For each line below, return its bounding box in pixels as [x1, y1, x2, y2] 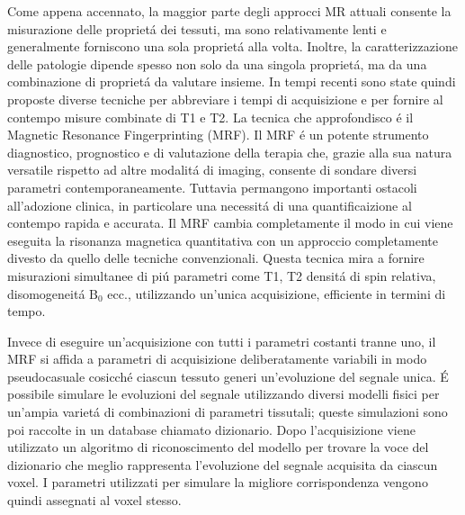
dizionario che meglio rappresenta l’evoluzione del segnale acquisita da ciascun [7, 455, 438, 474]
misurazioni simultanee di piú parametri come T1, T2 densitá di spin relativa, [7, 266, 436, 285]
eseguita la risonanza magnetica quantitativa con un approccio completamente [7, 230, 438, 249]
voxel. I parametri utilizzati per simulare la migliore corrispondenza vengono [7, 473, 428, 492]
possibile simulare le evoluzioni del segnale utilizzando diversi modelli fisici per [7, 384, 440, 403]
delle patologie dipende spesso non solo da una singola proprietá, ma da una [7, 54, 427, 73]
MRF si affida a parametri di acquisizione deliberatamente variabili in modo [7, 349, 427, 368]
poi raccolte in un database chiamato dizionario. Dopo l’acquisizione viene [7, 420, 416, 438]
